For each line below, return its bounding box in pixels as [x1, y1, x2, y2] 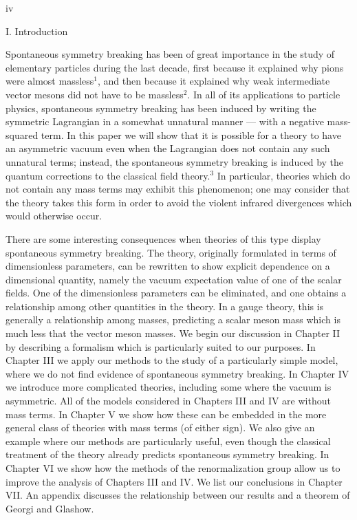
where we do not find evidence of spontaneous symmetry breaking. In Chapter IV [6, 366, 349, 380]
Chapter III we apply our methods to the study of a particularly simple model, [6, 353, 338, 367]
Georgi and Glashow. [6, 501, 94, 515]
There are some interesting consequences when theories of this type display [6, 231, 321, 246]
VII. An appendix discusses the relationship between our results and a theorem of [6, 488, 350, 502]
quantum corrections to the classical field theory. [6, 168, 210, 182]
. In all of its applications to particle [187, 87, 340, 101]
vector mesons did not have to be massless [6, 87, 184, 101]
